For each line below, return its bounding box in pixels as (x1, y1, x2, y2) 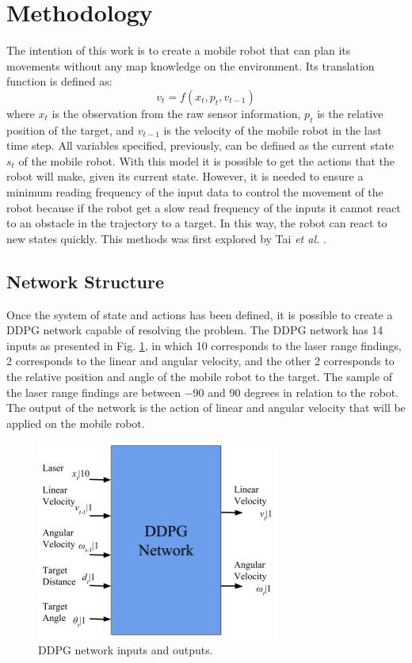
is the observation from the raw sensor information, (51, 105, 301, 121)
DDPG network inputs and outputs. (38, 642, 213, 658)
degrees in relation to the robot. (244, 383, 399, 400)
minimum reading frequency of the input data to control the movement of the (6, 184, 383, 200)
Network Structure (6, 269, 165, 293)
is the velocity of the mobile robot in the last (163, 121, 382, 138)
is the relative (317, 105, 383, 121)
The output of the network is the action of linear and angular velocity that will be (6, 399, 406, 416)
